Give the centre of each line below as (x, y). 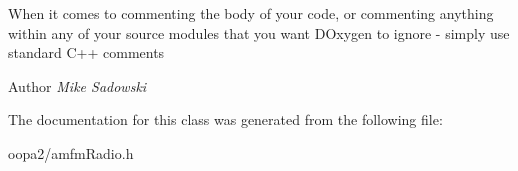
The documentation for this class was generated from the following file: (225, 119)
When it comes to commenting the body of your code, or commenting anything (251, 13)
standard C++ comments (86, 52)
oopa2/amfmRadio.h (71, 152)
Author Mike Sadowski (77, 85)
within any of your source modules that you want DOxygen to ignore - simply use (259, 32)
